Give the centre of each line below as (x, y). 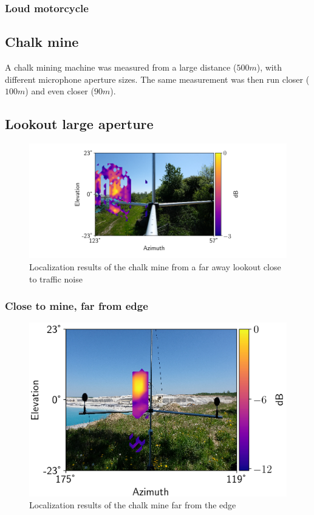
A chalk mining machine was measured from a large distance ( (121, 67)
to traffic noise (56, 279)
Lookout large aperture (79, 124)
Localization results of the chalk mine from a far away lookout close (155, 267)
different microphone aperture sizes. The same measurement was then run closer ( (157, 79)
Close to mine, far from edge (77, 306)
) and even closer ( (60, 91)
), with (269, 67)
